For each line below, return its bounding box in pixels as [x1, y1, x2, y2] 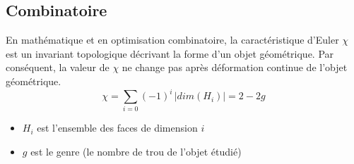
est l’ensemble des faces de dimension [37, 120, 198, 135]
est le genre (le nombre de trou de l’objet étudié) [30, 144, 242, 158]
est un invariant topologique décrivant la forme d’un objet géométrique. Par [6, 46, 334, 61]
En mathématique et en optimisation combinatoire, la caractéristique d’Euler [6, 32, 339, 47]
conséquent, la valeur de [6, 60, 110, 75]
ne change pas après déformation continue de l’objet [122, 60, 348, 75]
